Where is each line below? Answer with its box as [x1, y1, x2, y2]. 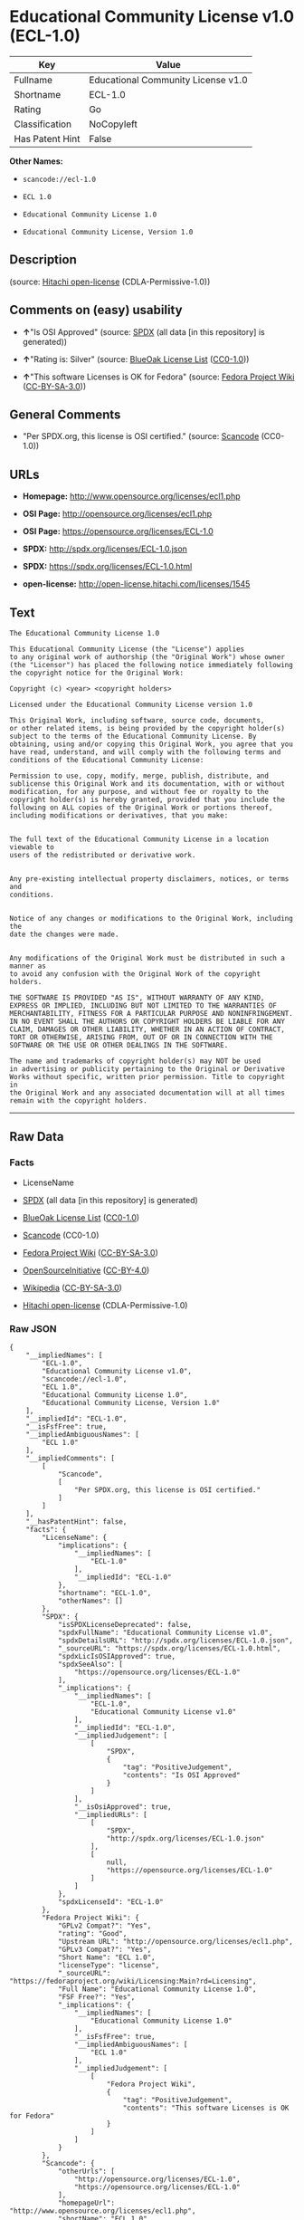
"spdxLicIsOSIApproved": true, [57, 1651, 176, 1660]
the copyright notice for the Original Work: [9, 668, 184, 677]
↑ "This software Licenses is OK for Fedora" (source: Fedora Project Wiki [22, 371, 295, 382]
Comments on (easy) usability [9, 302, 183, 318]
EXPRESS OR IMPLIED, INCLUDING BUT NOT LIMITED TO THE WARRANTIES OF [9, 1001, 278, 1010]
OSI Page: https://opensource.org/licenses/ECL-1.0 [22, 526, 214, 537]
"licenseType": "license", [57, 1960, 160, 1970]
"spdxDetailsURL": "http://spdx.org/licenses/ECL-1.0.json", [57, 1636, 294, 1645]
